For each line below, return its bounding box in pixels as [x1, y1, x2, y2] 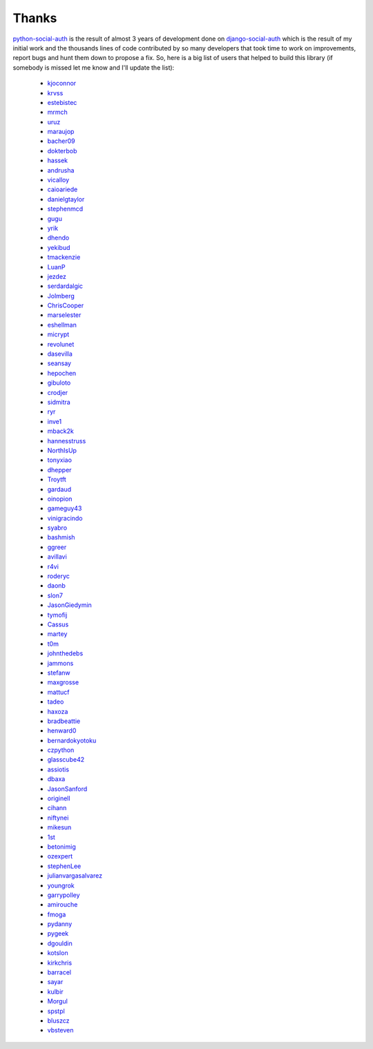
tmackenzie [47, 253, 81, 262]
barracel [47, 968, 72, 976]
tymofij [47, 610, 68, 619]
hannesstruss [47, 436, 86, 445]
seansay [47, 359, 72, 367]
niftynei [47, 814, 69, 822]
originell [47, 794, 70, 802]
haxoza [47, 707, 68, 715]
